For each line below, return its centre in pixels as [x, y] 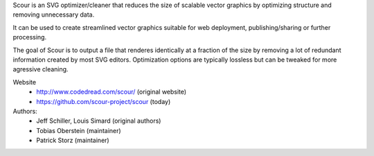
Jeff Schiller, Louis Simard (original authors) [99, 121]
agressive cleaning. [41, 69]
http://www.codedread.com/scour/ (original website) [112, 92]
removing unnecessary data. [54, 15]
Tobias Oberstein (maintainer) [79, 130]
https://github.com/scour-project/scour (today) [104, 101]
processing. [30, 37]
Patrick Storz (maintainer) [73, 140]
